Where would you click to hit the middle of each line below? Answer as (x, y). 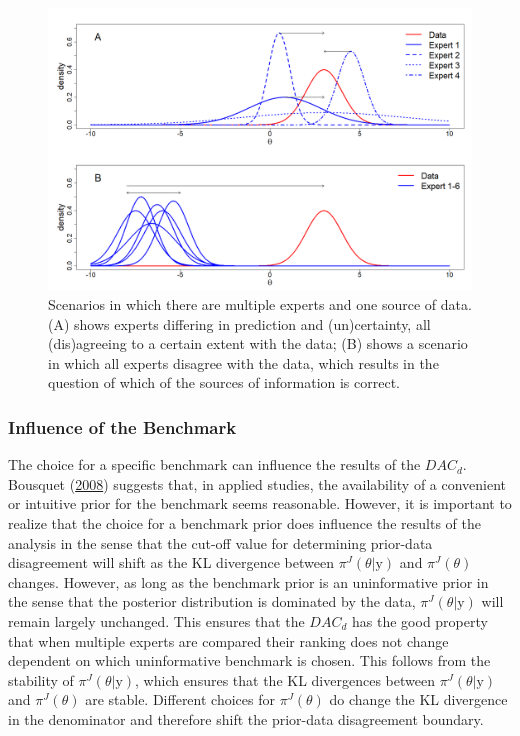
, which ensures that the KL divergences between (285, 679)
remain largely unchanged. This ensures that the (156, 620)
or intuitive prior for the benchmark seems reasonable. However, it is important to (260, 503)
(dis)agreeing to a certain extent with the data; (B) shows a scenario (258, 343)
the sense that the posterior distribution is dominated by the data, (212, 601)
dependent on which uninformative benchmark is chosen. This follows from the (249, 660)
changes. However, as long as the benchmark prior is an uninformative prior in (248, 581)
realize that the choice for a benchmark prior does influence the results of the (244, 522)
